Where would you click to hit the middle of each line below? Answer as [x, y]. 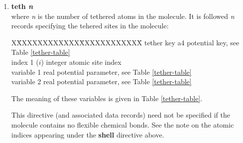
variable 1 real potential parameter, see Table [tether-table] [101, 71]
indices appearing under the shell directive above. [88, 134]
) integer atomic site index [81, 62]
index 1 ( [25, 62]
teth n [22, 6]
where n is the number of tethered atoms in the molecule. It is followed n [123, 16]
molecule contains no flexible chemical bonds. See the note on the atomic [122, 124]
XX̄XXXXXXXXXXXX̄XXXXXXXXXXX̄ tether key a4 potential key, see [125, 42]
